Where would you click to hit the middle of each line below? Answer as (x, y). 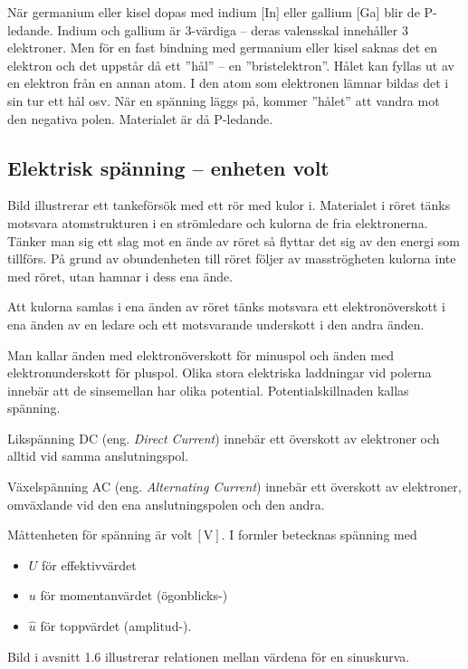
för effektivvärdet (89, 564)
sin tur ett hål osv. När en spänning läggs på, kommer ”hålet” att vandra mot (224, 100)
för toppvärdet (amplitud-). (116, 626)
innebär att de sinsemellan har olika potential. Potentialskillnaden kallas (208, 390)
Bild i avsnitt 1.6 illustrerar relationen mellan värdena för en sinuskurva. (209, 656)
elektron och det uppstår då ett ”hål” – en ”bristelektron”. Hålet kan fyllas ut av (231, 65)
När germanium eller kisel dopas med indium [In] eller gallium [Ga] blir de (214, 12)
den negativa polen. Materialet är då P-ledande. (140, 118)
